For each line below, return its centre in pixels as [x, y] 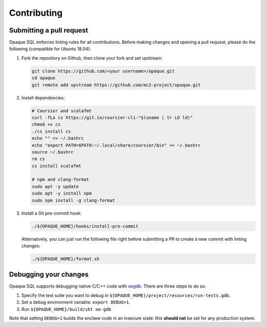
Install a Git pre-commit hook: [51, 213]
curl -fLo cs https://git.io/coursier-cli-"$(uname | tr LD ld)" [112, 117]
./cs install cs [51, 131]
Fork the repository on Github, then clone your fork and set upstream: [92, 58]
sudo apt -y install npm [62, 194]
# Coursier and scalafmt [62, 111]
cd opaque [44, 78]
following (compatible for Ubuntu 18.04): [50, 49]
